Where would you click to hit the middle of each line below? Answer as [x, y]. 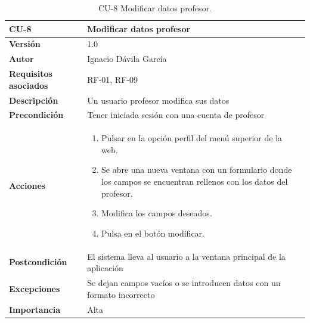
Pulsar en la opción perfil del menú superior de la [192, 138]
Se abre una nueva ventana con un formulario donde [196, 170]
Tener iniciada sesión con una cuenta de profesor [176, 115]
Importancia [35, 309]
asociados [29, 85]
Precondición [36, 115]
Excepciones [35, 288]
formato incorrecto [121, 294]
